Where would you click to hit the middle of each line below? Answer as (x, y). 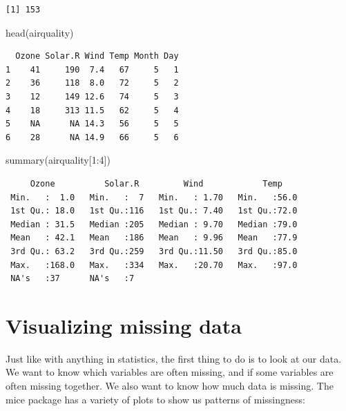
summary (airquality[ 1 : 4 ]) (58, 160)
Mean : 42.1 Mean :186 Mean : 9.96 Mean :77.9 (154, 238)
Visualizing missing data (124, 325)
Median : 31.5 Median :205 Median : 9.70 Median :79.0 (154, 224)
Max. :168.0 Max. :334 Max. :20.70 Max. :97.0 (154, 265)
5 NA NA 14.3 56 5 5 (92, 124)
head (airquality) (40, 32)
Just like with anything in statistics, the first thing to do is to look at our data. (174, 358)
